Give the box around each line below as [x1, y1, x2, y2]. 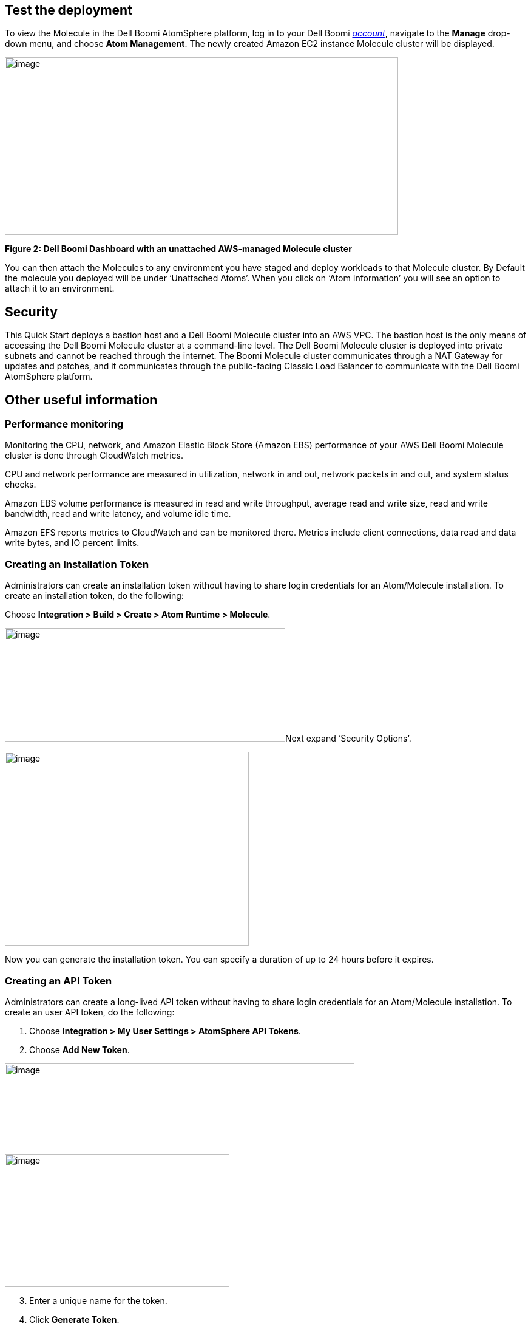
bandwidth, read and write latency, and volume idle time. [5, 508, 231, 519]
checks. [5, 479, 36, 490]
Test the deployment [5, 2, 132, 18]
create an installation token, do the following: [5, 590, 184, 601]
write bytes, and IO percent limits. [5, 537, 140, 548]
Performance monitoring [5, 418, 124, 431]
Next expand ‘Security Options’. [285, 733, 411, 744]
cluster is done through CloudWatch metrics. [5, 450, 183, 461]
